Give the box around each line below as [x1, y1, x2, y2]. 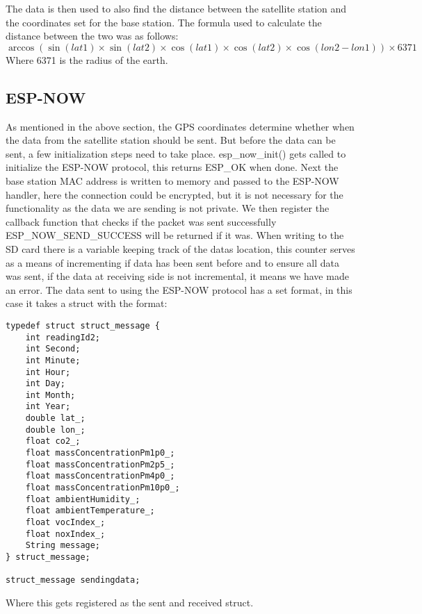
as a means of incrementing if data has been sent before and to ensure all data [6, 255, 339, 269]
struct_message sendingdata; [6, 575, 140, 586]
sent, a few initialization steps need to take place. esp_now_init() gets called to [6, 146, 346, 160]
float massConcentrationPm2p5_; [25, 459, 175, 470]
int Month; [25, 390, 76, 400]
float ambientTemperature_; [25, 506, 155, 516]
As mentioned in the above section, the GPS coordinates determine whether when [6, 119, 355, 133]
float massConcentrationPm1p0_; [25, 448, 175, 458]
